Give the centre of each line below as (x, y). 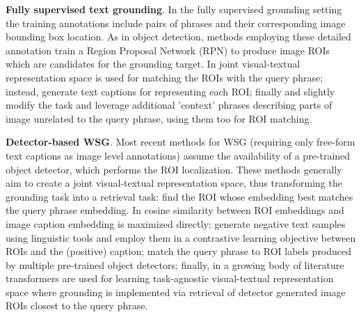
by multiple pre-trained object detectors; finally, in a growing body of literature (175, 264)
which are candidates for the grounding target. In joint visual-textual (153, 64)
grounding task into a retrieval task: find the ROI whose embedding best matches (179, 196)
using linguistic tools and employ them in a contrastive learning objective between (181, 237)
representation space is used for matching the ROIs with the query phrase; (165, 77)
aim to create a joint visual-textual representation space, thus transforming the (174, 183)
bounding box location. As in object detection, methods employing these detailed (178, 37)
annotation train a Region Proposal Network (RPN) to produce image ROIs (168, 50)
